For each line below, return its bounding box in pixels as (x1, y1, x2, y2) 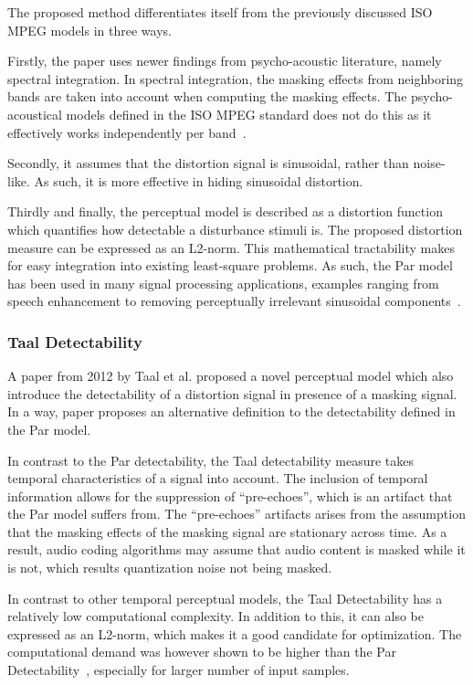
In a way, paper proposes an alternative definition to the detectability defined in (7, 402, 456, 421)
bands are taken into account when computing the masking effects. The (7, 87, 407, 106)
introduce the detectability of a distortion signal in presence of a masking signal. (7, 384, 457, 403)
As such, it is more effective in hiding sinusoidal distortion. (34, 171, 363, 190)
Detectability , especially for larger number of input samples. (7, 660, 350, 680)
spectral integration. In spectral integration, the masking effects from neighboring (7, 68, 464, 88)
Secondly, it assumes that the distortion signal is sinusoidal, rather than (7, 153, 409, 173)
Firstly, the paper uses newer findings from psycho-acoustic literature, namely (7, 51, 442, 70)
